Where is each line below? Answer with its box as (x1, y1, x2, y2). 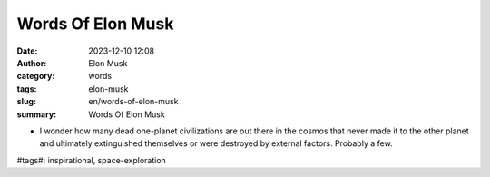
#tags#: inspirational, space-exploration (16, 154, 167, 165)
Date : (16, 45, 38, 56)
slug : (16, 96, 36, 107)
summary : (16, 109, 57, 120)
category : (16, 71, 55, 82)
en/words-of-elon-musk (88, 96, 179, 107)
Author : (16, 57, 47, 68)
